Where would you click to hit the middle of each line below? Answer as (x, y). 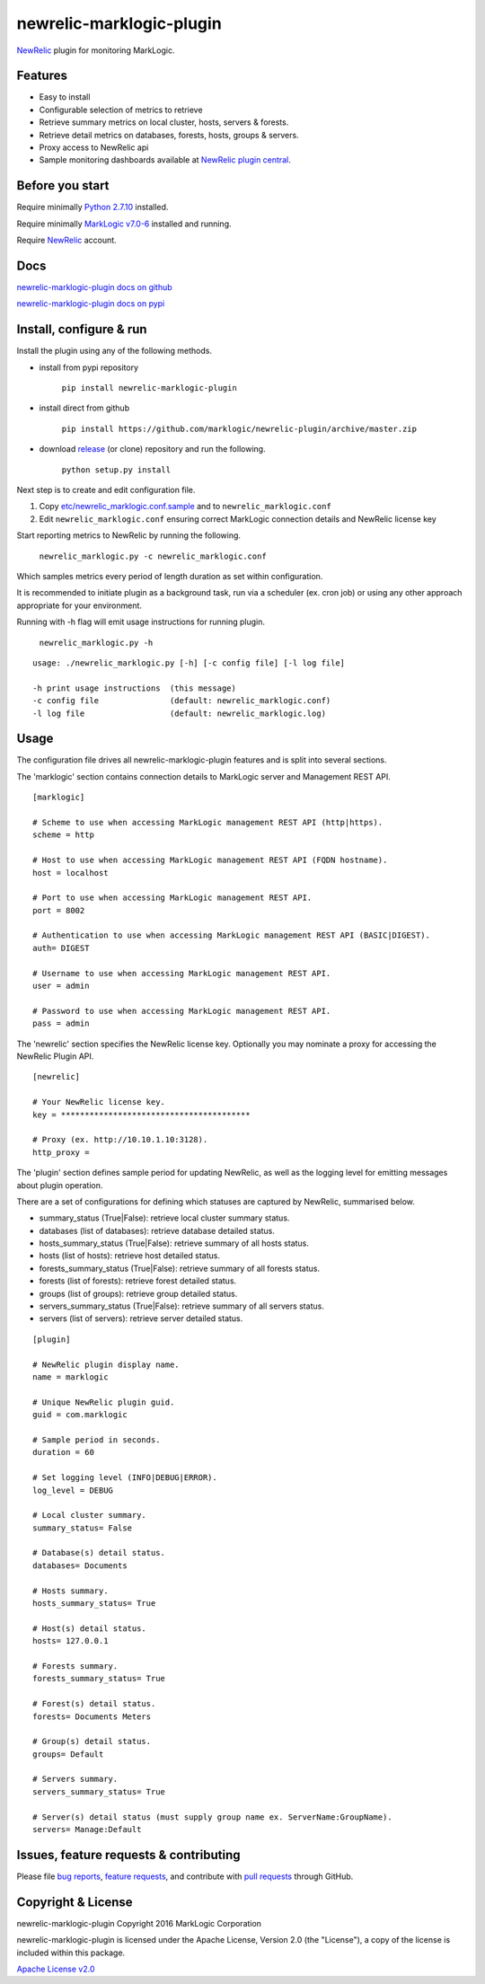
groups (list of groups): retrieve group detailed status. (138, 1293)
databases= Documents (80, 1565)
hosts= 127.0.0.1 (71, 1641)
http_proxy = (61, 1152)
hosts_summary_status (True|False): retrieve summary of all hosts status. (174, 1243)
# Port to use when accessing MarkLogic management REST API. (172, 898)
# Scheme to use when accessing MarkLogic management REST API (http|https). (208, 822)
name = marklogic (71, 1377)
